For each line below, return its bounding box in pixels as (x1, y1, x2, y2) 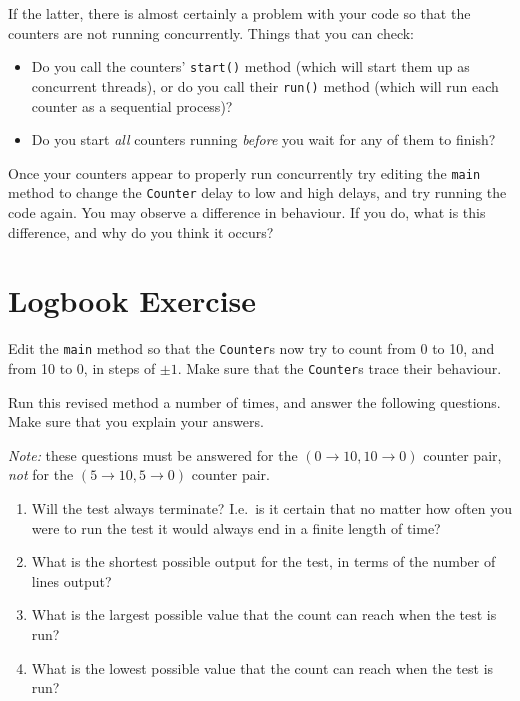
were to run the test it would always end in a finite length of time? (31, 517, 441, 538)
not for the (8, 464, 74, 485)
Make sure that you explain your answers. (8, 411, 264, 432)
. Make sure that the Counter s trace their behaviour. (177, 357, 502, 378)
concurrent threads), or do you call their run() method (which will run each (31, 75, 499, 96)
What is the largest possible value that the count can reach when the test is (31, 604, 497, 625)
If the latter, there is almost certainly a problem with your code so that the (8, 3, 471, 23)
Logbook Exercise (8, 280, 257, 321)
